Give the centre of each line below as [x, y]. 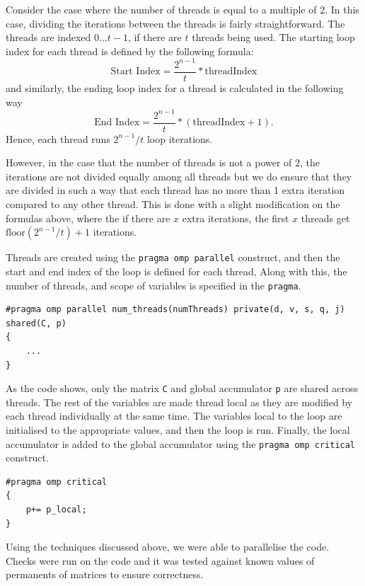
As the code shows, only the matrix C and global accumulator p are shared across [182, 388]
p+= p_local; [56, 510]
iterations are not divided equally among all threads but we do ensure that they [179, 176]
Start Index [135, 72]
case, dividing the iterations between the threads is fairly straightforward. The [175, 23]
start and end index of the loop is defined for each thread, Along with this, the [176, 271]
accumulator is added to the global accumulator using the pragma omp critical [181, 443]
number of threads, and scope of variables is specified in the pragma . [153, 285]
